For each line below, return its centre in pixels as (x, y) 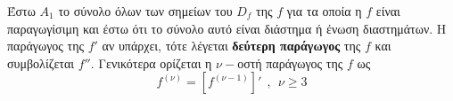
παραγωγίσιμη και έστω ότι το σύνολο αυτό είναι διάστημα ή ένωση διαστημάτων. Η (227, 28)
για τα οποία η (324, 11)
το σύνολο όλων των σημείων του (145, 11)
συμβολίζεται (41, 62)
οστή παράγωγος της (290, 62)
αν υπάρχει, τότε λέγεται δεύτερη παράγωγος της (231, 46)
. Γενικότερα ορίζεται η (151, 62)
